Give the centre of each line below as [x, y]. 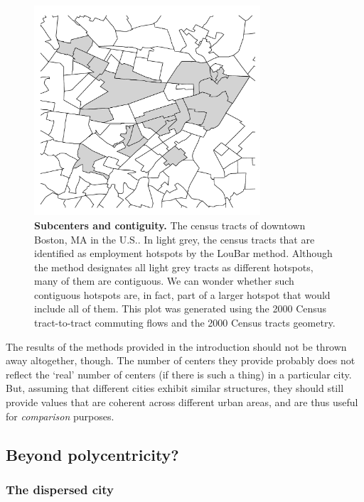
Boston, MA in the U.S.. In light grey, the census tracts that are [175, 239]
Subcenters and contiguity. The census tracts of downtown [170, 225]
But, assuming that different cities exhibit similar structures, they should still [175, 388]
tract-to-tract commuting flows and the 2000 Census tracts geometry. [185, 323]
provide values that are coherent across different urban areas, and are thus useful [182, 402]
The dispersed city [60, 489]
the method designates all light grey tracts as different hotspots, [174, 267]
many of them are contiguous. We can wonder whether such [164, 281]
